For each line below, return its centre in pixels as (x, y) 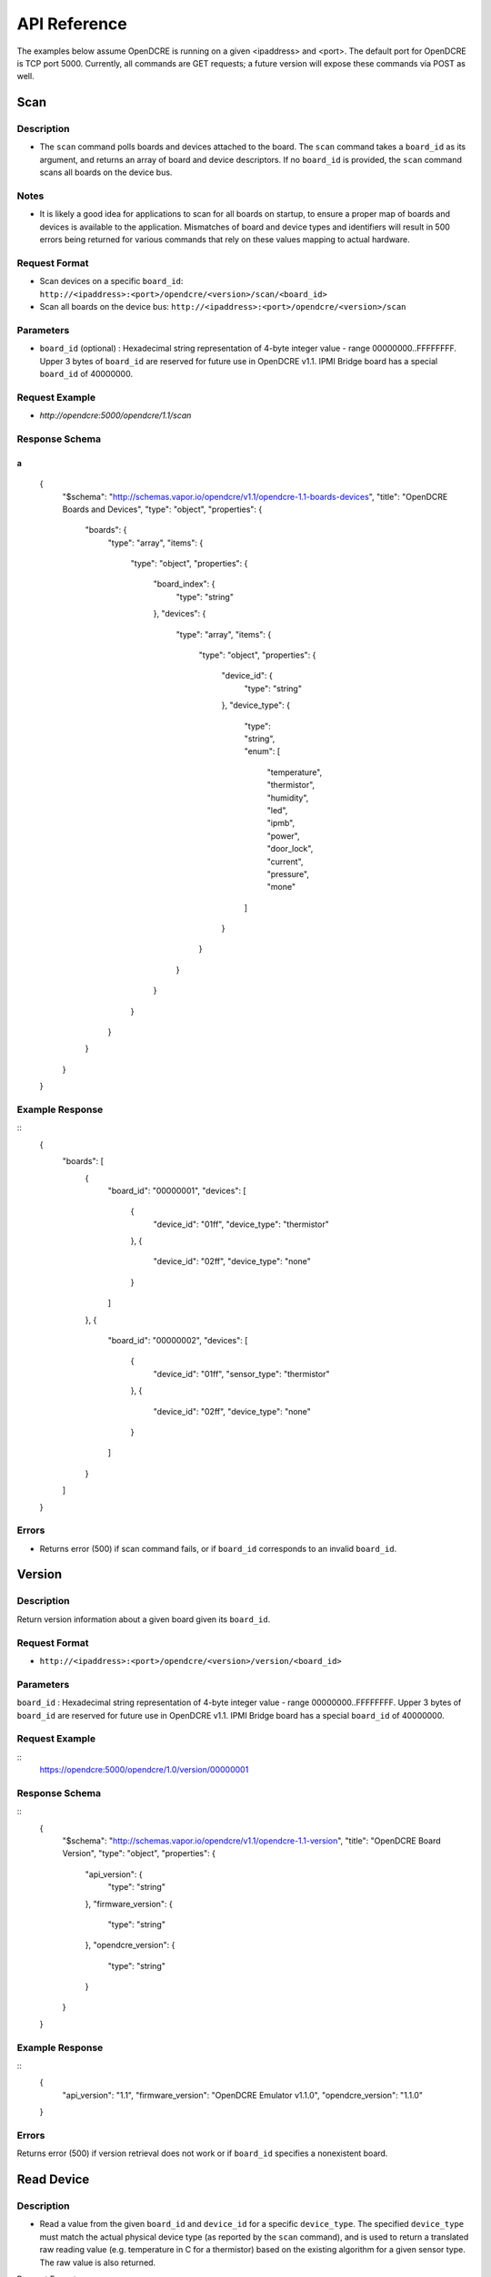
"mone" (281, 887)
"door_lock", (290, 849)
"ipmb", (281, 823)
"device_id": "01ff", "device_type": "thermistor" (241, 1224)
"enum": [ (262, 751)
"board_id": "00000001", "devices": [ (177, 1190)
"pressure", (288, 873)
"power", (283, 836)
